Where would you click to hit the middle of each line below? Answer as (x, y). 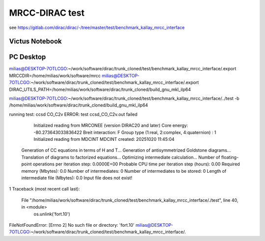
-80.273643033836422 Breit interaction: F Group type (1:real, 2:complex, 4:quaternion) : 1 (125, 132)
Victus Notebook (36, 41)
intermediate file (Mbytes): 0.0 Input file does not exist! (77, 178)
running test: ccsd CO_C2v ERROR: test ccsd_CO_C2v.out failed (73, 114)
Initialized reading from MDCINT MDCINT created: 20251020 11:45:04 (104, 139)
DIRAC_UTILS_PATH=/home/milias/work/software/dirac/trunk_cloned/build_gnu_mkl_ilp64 (100, 89)
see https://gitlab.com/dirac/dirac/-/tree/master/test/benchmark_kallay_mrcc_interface (97, 27)
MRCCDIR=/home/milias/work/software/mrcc (55, 76)
